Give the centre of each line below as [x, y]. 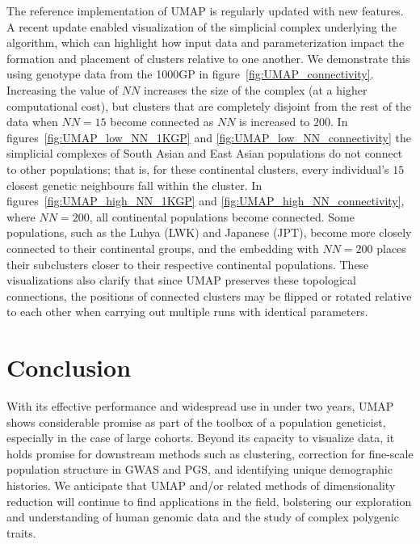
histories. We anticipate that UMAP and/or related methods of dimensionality [201, 485]
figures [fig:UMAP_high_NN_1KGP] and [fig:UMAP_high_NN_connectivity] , [206, 201]
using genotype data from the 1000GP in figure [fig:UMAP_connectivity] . [190, 74]
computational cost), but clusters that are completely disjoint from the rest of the [209, 105]
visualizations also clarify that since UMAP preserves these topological [181, 280]
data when [32, 122]
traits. [21, 532]
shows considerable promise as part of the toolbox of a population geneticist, [196, 422]
